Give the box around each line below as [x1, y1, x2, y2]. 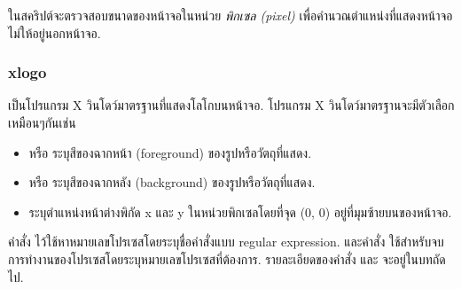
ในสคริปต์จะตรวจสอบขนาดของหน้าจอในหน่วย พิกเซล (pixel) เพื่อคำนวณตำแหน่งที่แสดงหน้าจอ [8, 6, 453, 24]
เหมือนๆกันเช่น [8, 113, 76, 131]
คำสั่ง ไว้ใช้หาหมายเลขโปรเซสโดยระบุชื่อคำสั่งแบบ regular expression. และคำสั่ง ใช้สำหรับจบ [8, 232, 444, 251]
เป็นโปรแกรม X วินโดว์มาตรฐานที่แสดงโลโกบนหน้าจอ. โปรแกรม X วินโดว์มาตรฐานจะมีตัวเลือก [8, 96, 455, 114]
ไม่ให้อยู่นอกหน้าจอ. [8, 23, 101, 42]
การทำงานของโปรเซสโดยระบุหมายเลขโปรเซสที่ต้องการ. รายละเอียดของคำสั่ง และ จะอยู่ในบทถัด [8, 249, 446, 268]
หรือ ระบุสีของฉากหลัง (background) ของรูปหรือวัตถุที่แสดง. [28, 173, 316, 191]
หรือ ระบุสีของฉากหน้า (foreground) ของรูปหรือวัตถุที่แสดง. [28, 143, 312, 161]
